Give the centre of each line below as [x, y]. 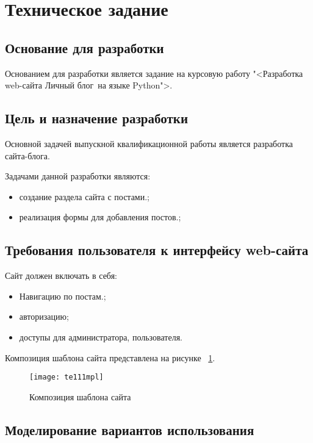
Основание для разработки [85, 47]
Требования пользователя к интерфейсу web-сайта [157, 250]
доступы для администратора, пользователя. [101, 337]
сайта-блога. [27, 155]
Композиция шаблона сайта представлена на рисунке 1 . [110, 357]
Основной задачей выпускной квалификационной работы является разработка [149, 143]
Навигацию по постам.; [63, 296]
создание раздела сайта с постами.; [85, 196]
